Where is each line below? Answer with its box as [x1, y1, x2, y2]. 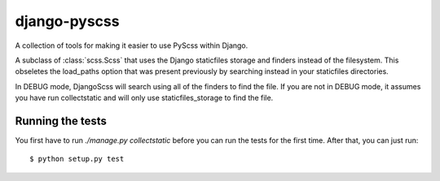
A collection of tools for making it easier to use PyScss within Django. [15, 41, 249, 50]
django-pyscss [15, 12, 120, 30]
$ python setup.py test [29, 154, 125, 164]
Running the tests [15, 114, 108, 127]
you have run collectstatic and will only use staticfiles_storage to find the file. [15, 93, 274, 103]
